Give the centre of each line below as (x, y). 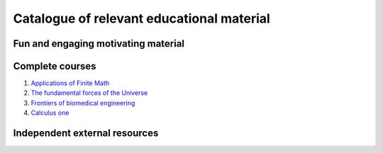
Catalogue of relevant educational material (142, 18)
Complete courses (55, 66)
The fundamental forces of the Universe (89, 93)
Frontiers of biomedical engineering (83, 103)
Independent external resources (86, 134)
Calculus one (50, 113)
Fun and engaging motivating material (99, 44)
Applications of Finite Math (70, 83)
